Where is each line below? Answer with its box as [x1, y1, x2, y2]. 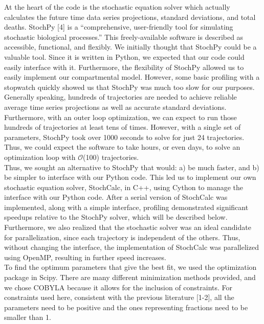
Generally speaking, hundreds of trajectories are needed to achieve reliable [4, 91, 237, 102]
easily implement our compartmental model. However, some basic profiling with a [4, 72, 260, 82]
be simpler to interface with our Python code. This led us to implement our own [4, 172, 256, 182]
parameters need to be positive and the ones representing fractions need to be [4, 302, 248, 312]
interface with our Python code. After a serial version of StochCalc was [4, 192, 228, 202]
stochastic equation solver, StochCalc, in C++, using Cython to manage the [4, 181, 244, 192]
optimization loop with [4, 151, 76, 162]
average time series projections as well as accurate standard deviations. [4, 101, 227, 112]
